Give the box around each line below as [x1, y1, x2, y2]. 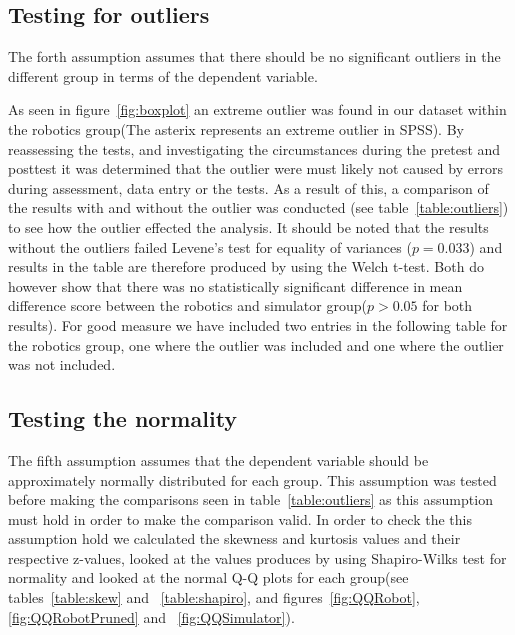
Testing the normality [8, 403, 238, 434]
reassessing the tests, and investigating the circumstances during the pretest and [8, 138, 501, 159]
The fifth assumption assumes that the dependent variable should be [8, 449, 429, 470]
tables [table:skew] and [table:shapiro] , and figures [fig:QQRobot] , [8, 587, 420, 608]
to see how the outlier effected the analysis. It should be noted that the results [8, 216, 489, 237]
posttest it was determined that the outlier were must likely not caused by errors [8, 158, 503, 179]
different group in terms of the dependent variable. [8, 65, 318, 86]
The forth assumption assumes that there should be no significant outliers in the [8, 46, 501, 67]
